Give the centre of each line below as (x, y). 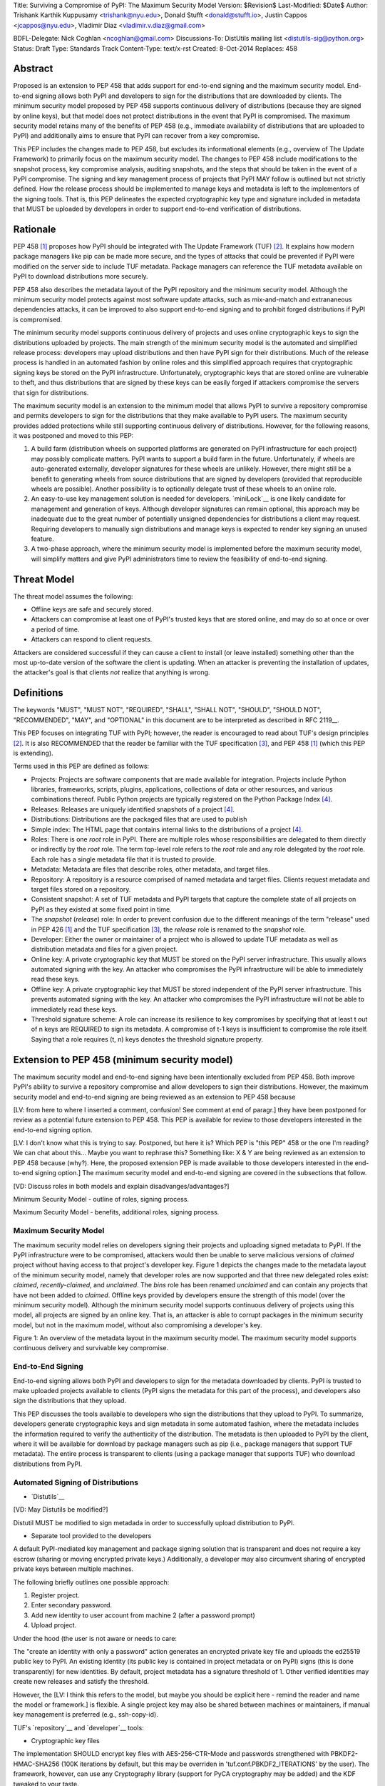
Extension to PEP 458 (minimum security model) (123, 1060)
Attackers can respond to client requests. (92, 639)
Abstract (33, 69)
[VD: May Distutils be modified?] (61, 1510)
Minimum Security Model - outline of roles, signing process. (101, 1199)
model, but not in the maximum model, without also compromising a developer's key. (138, 1324)
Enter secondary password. (72, 1605)
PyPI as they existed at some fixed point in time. (101, 909)
